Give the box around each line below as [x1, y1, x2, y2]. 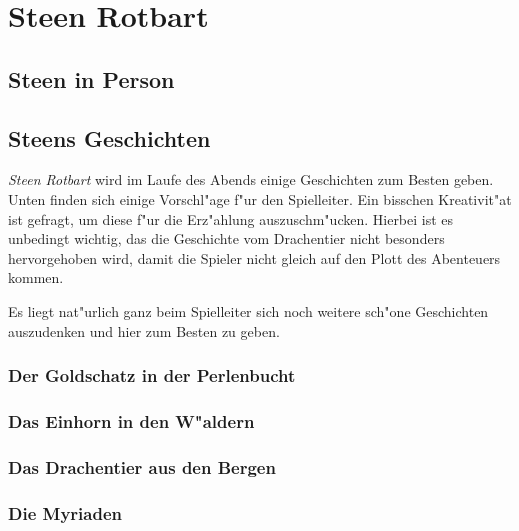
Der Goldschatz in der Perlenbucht [8, 363, 296, 388]
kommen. [8, 267, 64, 288]
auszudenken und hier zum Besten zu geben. [8, 320, 280, 341]
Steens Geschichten [8, 122, 211, 153]
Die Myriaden [8, 500, 122, 525]
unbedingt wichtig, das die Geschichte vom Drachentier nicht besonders [8, 228, 445, 249]
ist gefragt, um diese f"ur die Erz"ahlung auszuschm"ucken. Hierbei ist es [8, 208, 454, 229]
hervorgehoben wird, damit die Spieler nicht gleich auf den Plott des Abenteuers [8, 247, 501, 268]
